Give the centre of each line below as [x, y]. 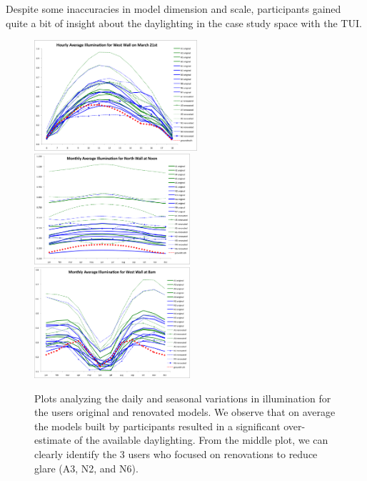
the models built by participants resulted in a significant [157, 426]
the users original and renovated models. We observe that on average [185, 412]
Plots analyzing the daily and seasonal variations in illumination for [183, 398]
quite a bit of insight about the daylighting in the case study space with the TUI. [184, 23]
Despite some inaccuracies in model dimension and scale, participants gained [174, 9]
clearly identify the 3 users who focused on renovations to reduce [176, 453]
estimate [53, 440]
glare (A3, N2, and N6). [86, 468]
